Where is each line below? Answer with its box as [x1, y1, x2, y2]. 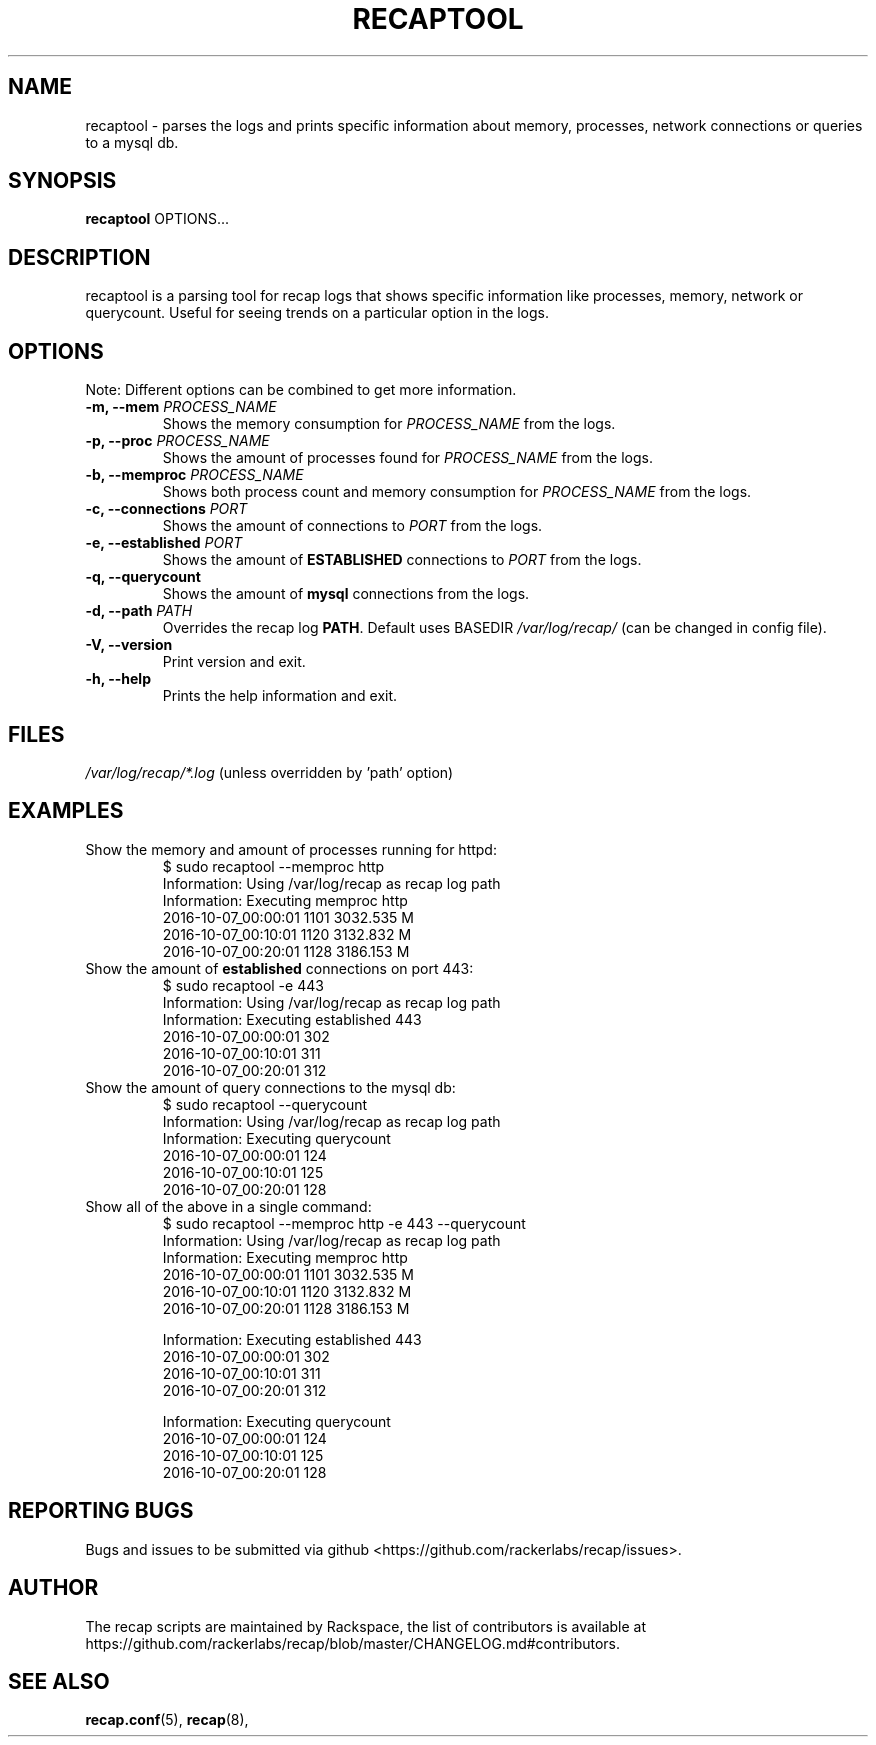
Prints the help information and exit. [162, 687, 398, 705]
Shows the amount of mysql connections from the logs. [162, 585, 530, 603]
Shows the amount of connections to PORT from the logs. [162, 517, 543, 535]
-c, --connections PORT [85, 500, 248, 518]
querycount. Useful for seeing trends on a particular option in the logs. [85, 304, 550, 322]
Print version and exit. [162, 653, 306, 671]
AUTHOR [8, 1575, 99, 1601]
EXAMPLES [8, 798, 124, 824]
